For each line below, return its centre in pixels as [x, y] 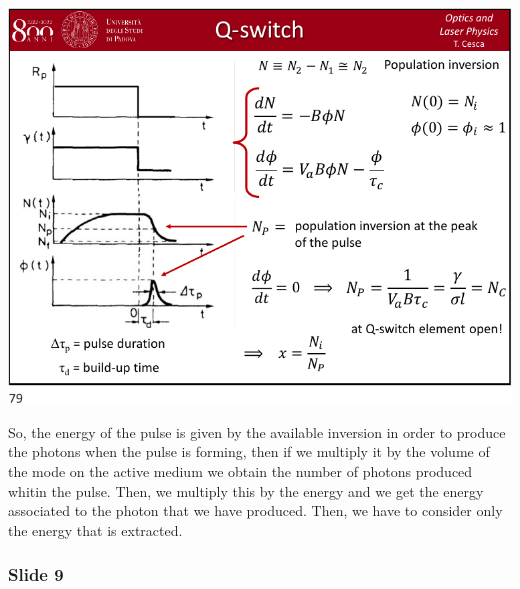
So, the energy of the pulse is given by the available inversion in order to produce [257, 431]
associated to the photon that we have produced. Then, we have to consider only [255, 510]
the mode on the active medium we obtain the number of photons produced [240, 471]
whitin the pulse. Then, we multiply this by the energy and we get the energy [246, 490]
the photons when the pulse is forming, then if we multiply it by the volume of [249, 451]
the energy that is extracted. [95, 529]
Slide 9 [36, 574]
